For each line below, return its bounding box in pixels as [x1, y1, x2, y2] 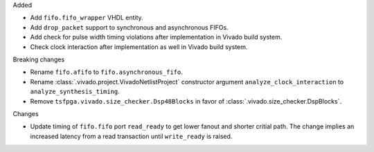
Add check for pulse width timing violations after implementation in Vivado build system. [30, 33, 283, 41]
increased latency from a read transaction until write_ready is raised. [30, 132, 233, 140]
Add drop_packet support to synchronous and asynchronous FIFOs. [30, 23, 229, 31]
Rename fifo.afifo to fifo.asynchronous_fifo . [30, 68, 183, 76]
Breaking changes [12, 55, 65, 64]
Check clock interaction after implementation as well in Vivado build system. [30, 42, 248, 51]
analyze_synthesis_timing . [30, 87, 121, 96]
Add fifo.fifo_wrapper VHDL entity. [30, 14, 143, 22]
